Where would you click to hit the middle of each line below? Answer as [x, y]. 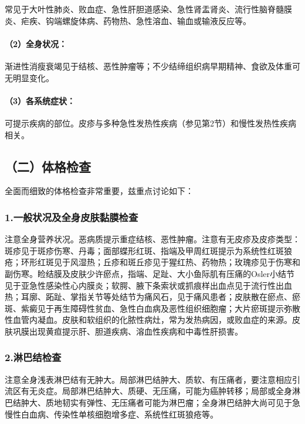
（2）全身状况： [36, 43]
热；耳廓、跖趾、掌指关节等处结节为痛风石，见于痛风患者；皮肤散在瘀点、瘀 [152, 297]
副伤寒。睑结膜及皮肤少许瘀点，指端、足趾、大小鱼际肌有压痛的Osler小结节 [150, 273]
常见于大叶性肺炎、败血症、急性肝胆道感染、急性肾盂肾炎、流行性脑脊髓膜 [148, 9]
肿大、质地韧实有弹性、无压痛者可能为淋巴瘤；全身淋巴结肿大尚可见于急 [160, 402]
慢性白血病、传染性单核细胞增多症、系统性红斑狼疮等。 [111, 414]
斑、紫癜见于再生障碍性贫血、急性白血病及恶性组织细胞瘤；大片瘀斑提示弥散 [152, 308]
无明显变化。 [29, 77]
